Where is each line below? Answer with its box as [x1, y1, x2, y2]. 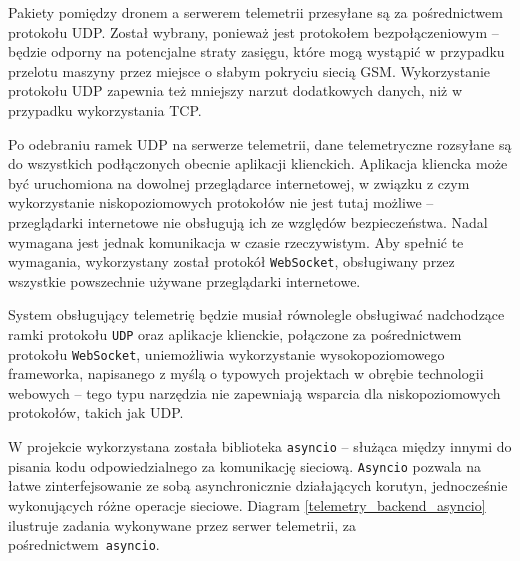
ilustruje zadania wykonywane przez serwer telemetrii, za [8, 514, 356, 535]
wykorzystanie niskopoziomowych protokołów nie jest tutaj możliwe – [8, 192, 434, 213]
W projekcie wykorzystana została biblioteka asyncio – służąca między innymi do [8, 436, 512, 457]
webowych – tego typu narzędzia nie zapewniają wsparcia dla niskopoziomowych [8, 382, 501, 403]
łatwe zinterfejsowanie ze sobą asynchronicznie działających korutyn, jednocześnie [8, 475, 508, 496]
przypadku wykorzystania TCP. [8, 99, 202, 120]
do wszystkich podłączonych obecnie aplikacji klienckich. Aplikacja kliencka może [8, 153, 508, 174]
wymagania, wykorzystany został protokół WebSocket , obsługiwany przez [8, 251, 455, 272]
